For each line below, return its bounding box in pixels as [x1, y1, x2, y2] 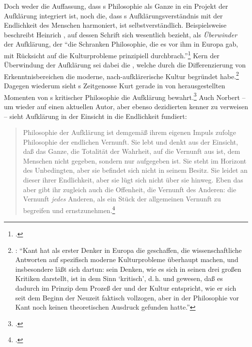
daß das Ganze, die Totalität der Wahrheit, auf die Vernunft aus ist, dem [23, 146, 240, 156]
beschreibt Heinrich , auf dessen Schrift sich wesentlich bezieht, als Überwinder [4, 29, 237, 39]
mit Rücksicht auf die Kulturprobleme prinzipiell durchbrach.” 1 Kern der [4, 49, 220, 60]
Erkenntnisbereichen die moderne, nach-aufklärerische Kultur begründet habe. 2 [4, 69, 239, 81]
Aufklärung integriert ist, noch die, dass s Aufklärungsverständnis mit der [4, 10, 223, 20]
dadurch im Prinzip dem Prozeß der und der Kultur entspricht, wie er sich [15, 283, 236, 293]
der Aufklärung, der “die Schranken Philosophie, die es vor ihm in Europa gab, [4, 39, 238, 49]
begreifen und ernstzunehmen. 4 [23, 203, 115, 215]
